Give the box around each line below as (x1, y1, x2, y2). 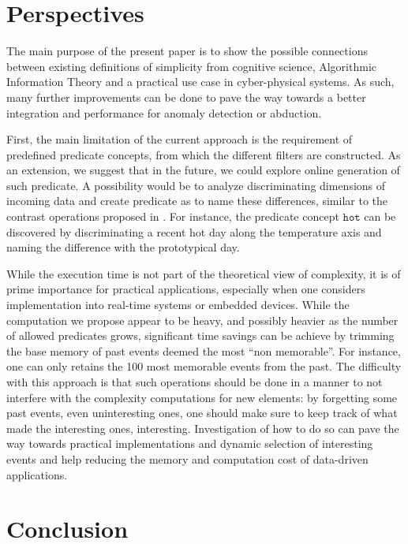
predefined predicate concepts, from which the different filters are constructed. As (6, 146, 401, 162)
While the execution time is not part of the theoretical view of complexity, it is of (6, 265, 401, 281)
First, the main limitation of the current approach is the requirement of (6, 131, 353, 147)
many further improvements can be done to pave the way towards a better (6, 88, 366, 105)
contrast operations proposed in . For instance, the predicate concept (6, 208, 339, 225)
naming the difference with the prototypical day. (6, 239, 240, 255)
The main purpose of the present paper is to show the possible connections (6, 43, 368, 59)
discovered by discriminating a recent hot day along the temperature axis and (6, 223, 382, 240)
